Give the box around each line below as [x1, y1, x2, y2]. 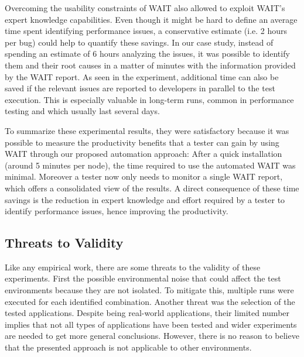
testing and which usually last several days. [5, 105, 160, 117]
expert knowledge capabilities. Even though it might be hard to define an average [5, 13, 298, 25]
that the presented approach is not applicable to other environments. [5, 341, 252, 353]
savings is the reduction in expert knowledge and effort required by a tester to [5, 193, 285, 205]
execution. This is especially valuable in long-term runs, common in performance [5, 93, 294, 105]
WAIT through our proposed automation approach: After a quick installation [5, 147, 282, 160]
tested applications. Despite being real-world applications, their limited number [5, 307, 290, 319]
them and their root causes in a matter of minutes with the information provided [5, 59, 296, 71]
